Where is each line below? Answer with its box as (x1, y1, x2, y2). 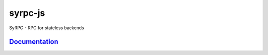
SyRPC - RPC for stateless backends (9, 25, 84, 31)
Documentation (9, 38, 59, 46)
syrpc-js (9, 7, 45, 18)
